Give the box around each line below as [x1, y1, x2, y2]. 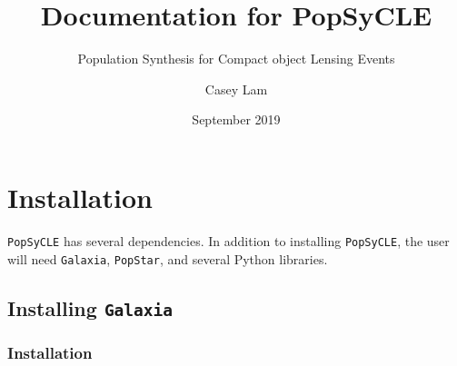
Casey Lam [204, 79, 268, 98]
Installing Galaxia [7, 293, 174, 321]
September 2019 [192, 110, 281, 129]
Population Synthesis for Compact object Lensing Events [77, 49, 395, 68]
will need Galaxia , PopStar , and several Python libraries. [7, 249, 328, 268]
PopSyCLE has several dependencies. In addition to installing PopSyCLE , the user [7, 231, 450, 250]
